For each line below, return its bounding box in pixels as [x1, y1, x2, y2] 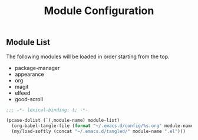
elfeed [14, 89, 31, 96]
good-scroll [14, 95, 43, 102]
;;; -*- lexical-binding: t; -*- [6, 107, 88, 113]
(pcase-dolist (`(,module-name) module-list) [6, 118, 120, 124]
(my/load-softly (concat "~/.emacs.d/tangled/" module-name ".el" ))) [11, 128, 186, 135]
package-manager [14, 64, 60, 71]
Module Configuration [44, 4, 154, 18]
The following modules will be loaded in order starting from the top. [6, 53, 170, 60]
